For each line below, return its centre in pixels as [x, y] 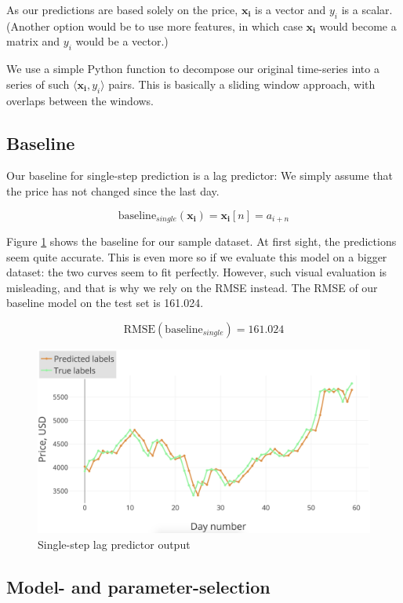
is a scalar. [367, 9]
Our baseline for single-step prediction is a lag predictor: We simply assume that [200, 175]
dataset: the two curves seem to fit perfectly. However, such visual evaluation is [197, 272]
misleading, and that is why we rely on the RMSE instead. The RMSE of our [192, 287]
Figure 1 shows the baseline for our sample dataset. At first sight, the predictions [201, 241]
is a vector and [290, 9]
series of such [38, 84]
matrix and [33, 41]
